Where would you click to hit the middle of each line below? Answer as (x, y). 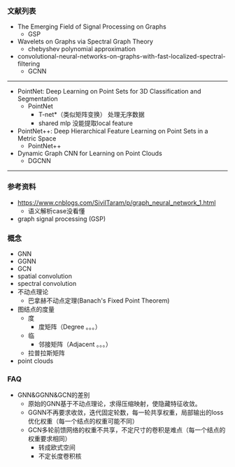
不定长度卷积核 (60, 457)
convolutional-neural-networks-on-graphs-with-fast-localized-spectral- (121, 57)
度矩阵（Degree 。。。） (70, 326)
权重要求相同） (49, 439)
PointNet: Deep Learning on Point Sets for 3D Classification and (109, 92)
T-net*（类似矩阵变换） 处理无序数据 (91, 115)
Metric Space (37, 138)
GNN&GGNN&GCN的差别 (54, 395)
